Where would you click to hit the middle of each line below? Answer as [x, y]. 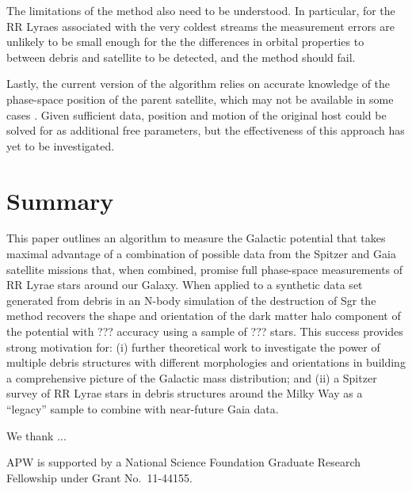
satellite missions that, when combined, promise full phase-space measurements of [205, 269]
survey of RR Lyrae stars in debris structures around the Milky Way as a [185, 393]
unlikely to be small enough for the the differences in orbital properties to [185, 42]
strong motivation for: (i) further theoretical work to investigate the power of [193, 346]
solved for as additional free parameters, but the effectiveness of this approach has [206, 130]
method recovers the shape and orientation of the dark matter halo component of [204, 316]
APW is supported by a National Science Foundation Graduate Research [184, 462]
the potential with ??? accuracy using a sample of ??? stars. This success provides [205, 331]
